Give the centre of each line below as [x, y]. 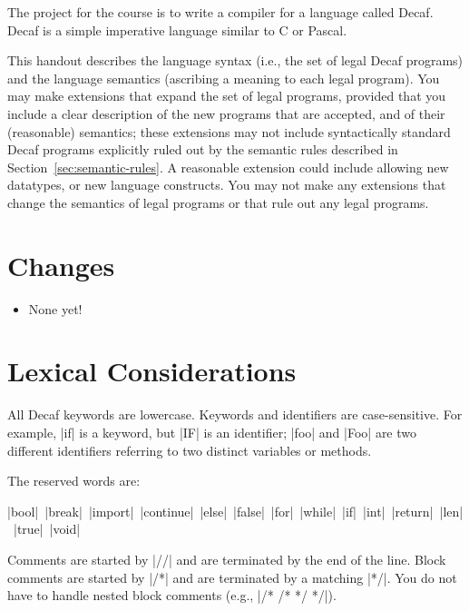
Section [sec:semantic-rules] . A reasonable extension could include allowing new [228, 167]
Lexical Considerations [152, 371]
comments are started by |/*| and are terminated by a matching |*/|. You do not [232, 577]
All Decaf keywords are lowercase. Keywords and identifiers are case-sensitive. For [235, 414]
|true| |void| [47, 529]
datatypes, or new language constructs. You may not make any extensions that [227, 185]
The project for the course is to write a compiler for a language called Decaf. [220, 12]
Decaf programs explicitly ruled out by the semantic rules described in [203, 149]
